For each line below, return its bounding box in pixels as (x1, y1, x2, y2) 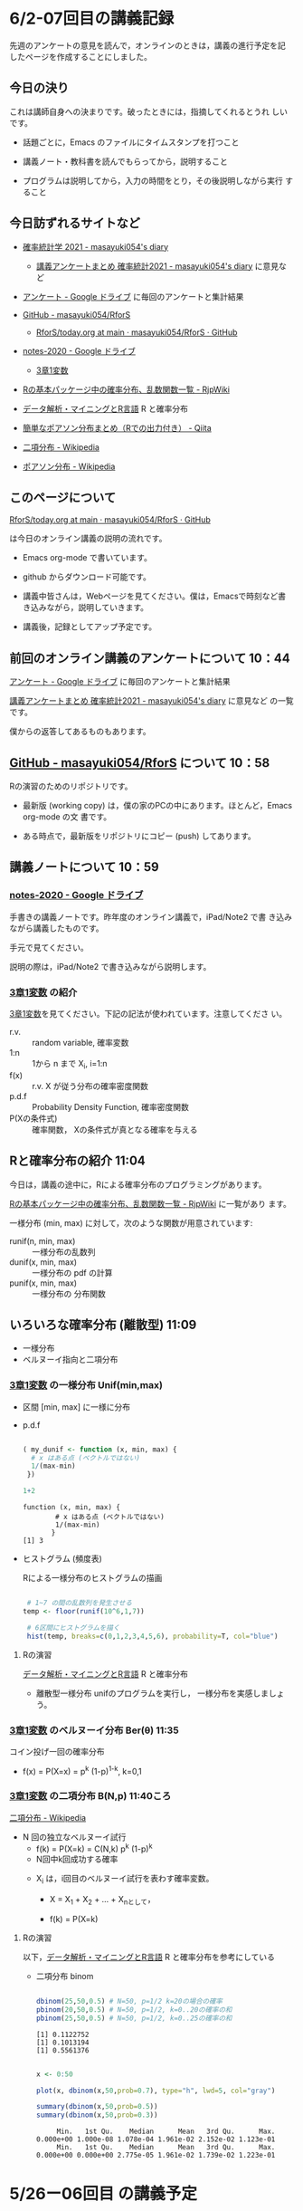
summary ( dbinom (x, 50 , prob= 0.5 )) (35, 2102, 158, 2111)
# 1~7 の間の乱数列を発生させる (26, 1599, 133, 1608)
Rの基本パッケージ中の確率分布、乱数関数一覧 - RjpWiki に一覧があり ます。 (9, 1198, 292, 1209)
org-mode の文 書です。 (22, 811, 112, 822)
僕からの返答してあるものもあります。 (9, 726, 151, 737)
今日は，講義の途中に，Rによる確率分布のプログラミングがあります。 (9, 1179, 267, 1190)
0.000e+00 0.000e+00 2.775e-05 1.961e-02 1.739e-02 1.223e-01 (35, 2151, 276, 2160)
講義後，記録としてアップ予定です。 (22, 621, 156, 632)
